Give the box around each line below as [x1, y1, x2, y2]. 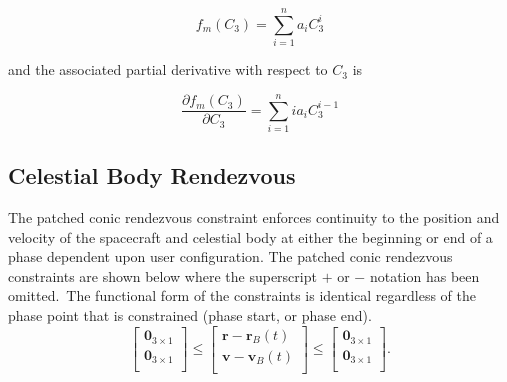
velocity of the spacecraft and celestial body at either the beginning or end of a [8, 226, 493, 247]
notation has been [369, 265, 480, 286]
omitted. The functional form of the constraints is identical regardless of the [8, 285, 476, 306]
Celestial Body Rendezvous [8, 160, 296, 191]
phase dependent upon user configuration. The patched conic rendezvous [8, 246, 453, 267]
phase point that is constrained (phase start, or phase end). [8, 305, 372, 326]
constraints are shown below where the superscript [8, 265, 317, 286]
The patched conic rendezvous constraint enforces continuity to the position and [8, 207, 500, 228]
